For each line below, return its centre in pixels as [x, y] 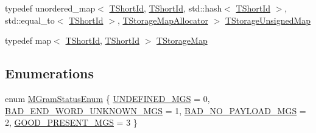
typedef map [28, 40]
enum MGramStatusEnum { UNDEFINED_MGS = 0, [107, 98]
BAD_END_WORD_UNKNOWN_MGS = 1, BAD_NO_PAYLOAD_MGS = [156, 110]
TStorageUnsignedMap [268, 20]
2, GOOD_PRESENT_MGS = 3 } [71, 122]
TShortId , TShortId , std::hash [166, 8]
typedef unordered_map [50, 8]
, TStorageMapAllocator [163, 20]
